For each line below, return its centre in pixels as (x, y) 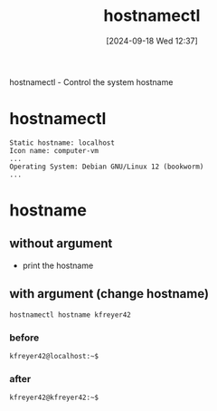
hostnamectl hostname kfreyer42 (70, 315)
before (24, 338)
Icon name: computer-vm (54, 150)
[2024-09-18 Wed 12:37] (152, 41)
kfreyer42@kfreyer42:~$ (54, 398)
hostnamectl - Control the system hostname (91, 81)
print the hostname (58, 265)
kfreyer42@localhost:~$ (54, 356)
